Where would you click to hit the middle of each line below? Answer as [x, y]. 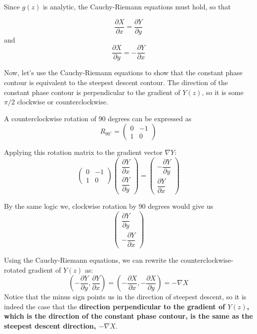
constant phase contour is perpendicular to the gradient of [92, 92]
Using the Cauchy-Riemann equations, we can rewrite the [91, 260]
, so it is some [223, 92]
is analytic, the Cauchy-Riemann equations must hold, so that [137, 6]
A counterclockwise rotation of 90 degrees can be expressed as [98, 118]
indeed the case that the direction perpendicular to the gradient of [115, 306]
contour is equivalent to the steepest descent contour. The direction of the [116, 82]
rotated [15, 269]
